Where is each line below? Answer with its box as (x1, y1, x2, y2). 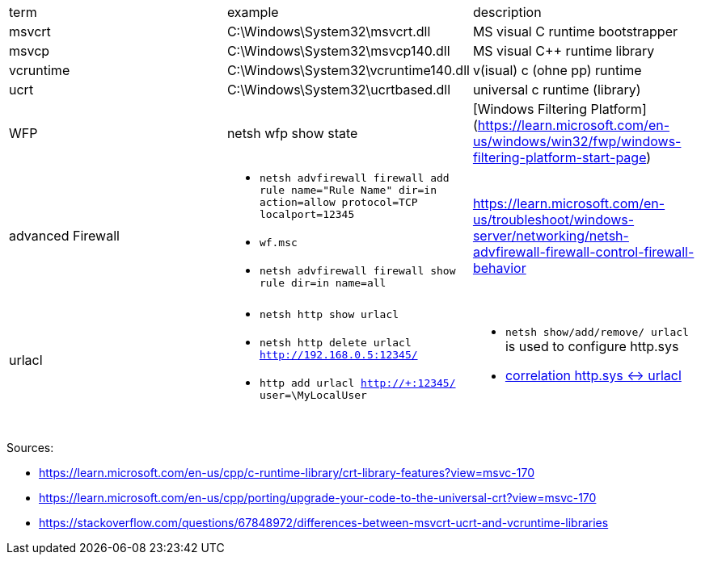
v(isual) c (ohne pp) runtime (472, 62, 642, 78)
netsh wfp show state (226, 125, 358, 141)
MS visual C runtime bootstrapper (472, 23, 678, 40)
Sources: (6, 441, 54, 454)
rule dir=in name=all (259, 277, 386, 289)
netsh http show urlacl (259, 308, 399, 320)
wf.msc (259, 237, 298, 249)
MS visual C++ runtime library (472, 43, 655, 59)
